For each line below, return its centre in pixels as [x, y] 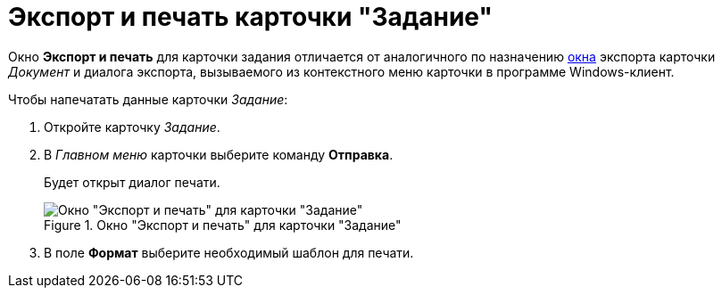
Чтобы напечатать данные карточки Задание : [148, 99]
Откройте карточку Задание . [132, 127]
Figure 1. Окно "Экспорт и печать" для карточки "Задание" [223, 225]
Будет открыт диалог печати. [132, 182]
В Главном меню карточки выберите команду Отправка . [219, 154]
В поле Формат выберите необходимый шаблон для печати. [229, 252]
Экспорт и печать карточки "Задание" [250, 17]
